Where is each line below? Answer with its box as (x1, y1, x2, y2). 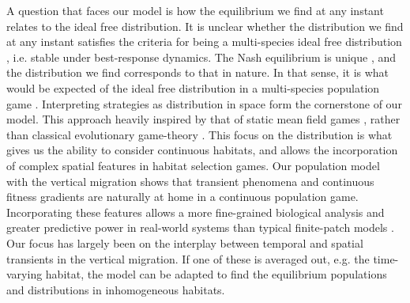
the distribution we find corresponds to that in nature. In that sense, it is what (6, 64, 389, 81)
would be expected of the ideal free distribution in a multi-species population (6, 79, 380, 96)
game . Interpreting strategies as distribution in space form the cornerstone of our (6, 95, 402, 112)
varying (6, 266, 43, 282)
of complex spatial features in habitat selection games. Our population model (6, 157, 380, 173)
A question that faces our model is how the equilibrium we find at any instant (6, 2, 384, 18)
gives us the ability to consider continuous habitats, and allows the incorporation (6, 142, 398, 158)
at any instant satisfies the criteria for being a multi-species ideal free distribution (6, 33, 402, 50)
